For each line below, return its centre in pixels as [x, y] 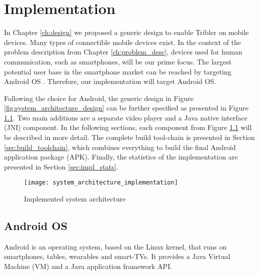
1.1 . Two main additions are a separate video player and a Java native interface [126, 117]
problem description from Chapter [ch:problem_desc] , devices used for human [123, 52]
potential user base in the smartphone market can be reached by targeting [118, 71]
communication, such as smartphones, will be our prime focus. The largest [118, 61]
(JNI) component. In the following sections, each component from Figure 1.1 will [128, 127]
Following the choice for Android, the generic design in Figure [99, 98]
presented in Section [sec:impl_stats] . [61, 166]
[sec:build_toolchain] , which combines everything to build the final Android [120, 147]
